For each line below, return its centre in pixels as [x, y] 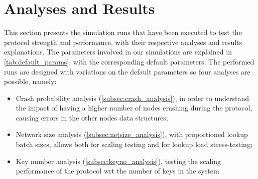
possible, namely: [30, 81]
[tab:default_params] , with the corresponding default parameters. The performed [129, 61]
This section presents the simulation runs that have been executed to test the [123, 32]
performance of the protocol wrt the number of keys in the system [117, 171]
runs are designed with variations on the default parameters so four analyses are [127, 71]
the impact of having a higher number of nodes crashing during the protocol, [134, 108]
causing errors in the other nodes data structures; [92, 117]
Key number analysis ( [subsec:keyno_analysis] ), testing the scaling [118, 161]
